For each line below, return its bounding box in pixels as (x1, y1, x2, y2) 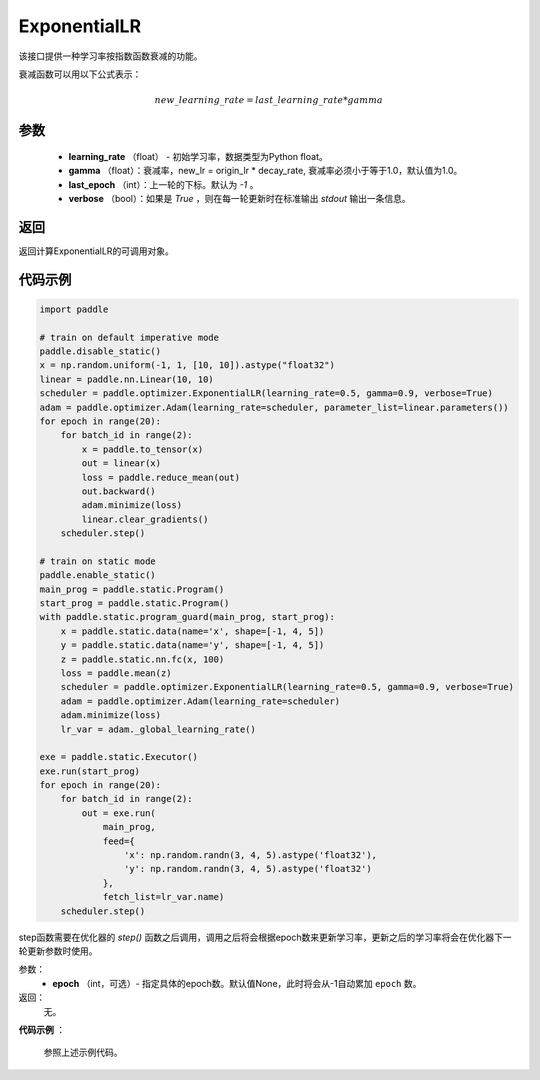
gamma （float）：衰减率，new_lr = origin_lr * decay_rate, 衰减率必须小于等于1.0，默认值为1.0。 (68, 165, 463, 177)
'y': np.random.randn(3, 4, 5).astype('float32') (123, 863, 372, 875)
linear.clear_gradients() (81, 513, 209, 525)
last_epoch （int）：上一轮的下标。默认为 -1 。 (68, 178, 259, 190)
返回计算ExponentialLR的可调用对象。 (18, 245, 174, 257)
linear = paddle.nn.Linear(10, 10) (39, 373, 214, 385)
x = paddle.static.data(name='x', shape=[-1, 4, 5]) (60, 625, 325, 637)
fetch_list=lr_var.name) (102, 891, 225, 903)
